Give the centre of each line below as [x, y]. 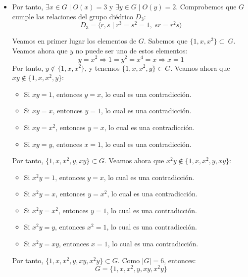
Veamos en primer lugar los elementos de [74, 41]
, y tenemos [102, 68]
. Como [129, 260]
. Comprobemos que [206, 6]
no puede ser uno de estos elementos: [131, 50]
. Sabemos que [166, 41]
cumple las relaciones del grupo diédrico [73, 16]
